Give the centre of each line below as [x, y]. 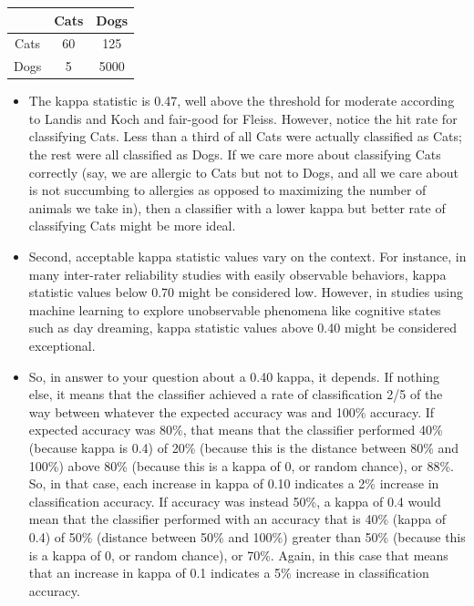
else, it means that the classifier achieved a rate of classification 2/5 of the [236, 394]
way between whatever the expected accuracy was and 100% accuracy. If [232, 411]
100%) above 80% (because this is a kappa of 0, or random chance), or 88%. [241, 465]
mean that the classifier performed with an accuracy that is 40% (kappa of [237, 519]
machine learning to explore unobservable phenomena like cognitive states [235, 309]
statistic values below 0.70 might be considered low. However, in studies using [246, 292]
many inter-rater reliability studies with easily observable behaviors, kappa [237, 274]
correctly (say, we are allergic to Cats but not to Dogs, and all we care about [243, 172]
